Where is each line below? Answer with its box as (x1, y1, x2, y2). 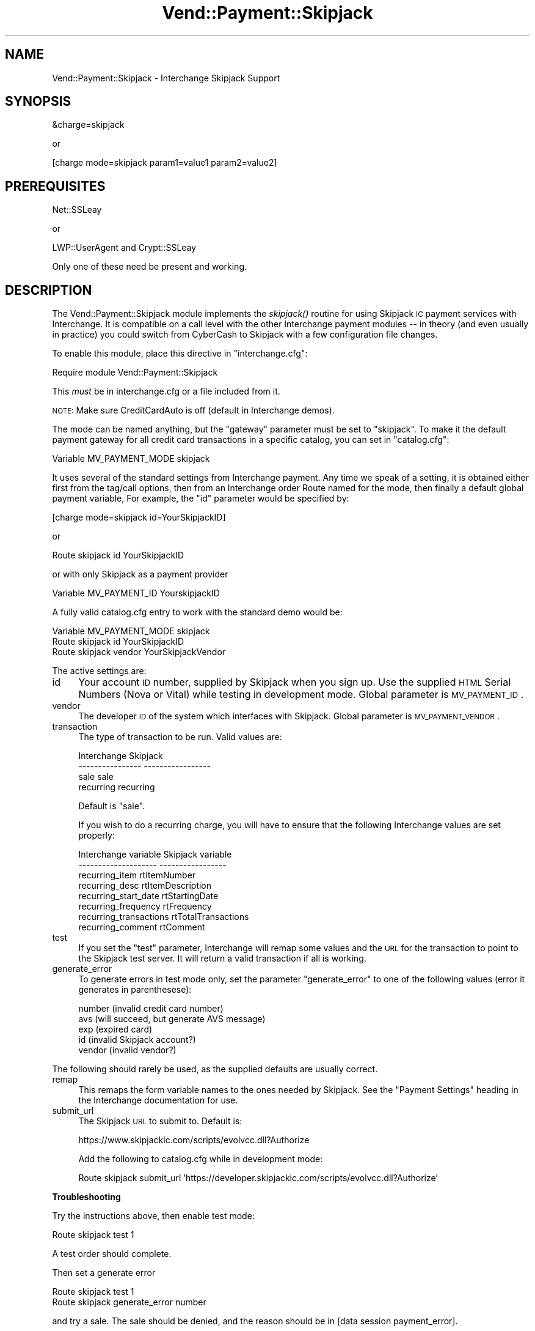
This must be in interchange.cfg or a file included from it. (52, 386, 280, 397)
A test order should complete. (52, 1248, 172, 1259)
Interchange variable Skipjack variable (78, 849, 232, 860)
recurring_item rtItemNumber (78, 870, 196, 881)
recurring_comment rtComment (78, 922, 205, 933)
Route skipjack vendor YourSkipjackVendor (52, 647, 226, 658)
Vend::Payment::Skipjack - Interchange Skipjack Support (52, 72, 280, 83)
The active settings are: (52, 665, 147, 677)
